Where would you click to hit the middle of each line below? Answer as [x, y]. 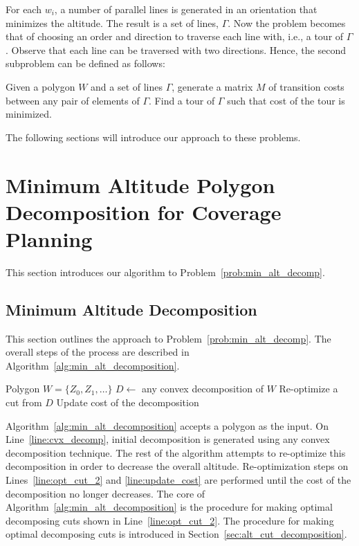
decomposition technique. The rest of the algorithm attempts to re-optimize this [176, 452]
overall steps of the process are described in [98, 352]
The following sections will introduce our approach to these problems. [153, 137]
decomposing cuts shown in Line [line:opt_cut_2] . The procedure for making [170, 520]
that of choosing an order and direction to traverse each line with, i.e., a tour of [175, 36]
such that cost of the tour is [286, 100]
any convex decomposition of [203, 389]
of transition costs [306, 86]
